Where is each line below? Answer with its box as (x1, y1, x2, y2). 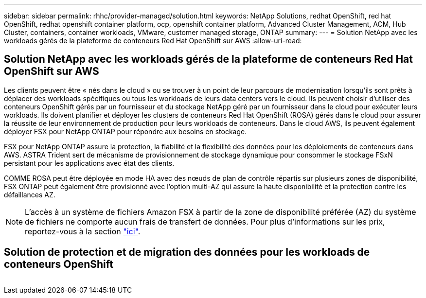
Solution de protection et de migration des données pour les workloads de (4, 246, 370, 259)
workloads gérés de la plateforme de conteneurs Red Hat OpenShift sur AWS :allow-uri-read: (4, 36, 302, 45)
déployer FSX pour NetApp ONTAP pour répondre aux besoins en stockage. (4, 127, 247, 136)
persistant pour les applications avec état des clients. (4, 158, 175, 167)
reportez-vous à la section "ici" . (25, 226, 141, 236)
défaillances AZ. (4, 190, 55, 199)
